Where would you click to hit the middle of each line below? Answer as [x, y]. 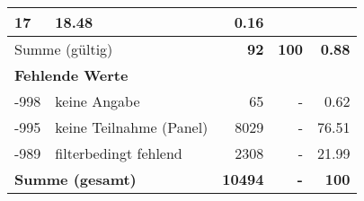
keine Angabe [98, 101]
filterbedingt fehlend [119, 153]
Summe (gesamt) [75, 179]
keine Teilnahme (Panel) [132, 127]
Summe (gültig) [64, 49]
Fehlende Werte [71, 75]
